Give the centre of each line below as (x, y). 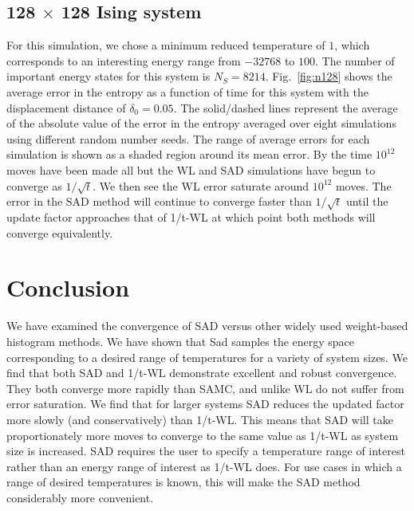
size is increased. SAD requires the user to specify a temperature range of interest (206, 451)
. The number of (355, 60)
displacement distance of (66, 107)
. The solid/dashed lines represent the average (286, 107)
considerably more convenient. (80, 497)
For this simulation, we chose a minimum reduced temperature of (166, 45)
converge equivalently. (60, 232)
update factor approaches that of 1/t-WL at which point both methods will (191, 217)
